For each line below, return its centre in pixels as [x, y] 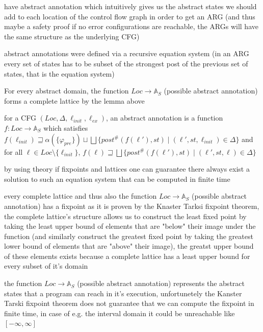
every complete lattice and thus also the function [81, 196]
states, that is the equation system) [59, 73]
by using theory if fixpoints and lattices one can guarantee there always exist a [127, 169]
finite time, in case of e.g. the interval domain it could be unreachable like [120, 313]
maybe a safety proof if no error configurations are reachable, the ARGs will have [131, 26]
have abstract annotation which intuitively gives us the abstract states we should [130, 6]
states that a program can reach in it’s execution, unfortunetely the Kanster [123, 293]
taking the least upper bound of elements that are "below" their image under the [130, 226]
